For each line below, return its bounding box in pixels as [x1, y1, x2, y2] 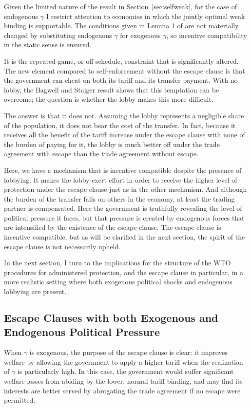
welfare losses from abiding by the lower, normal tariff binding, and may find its [4, 376, 243, 386]
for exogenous [120, 30, 161, 40]
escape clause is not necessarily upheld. [4, 241, 121, 251]
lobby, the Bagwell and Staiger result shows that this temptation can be [4, 84, 219, 94]
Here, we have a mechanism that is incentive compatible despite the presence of [4, 165, 242, 175]
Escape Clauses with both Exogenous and [4, 310, 218, 325]
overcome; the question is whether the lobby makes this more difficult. [4, 94, 213, 104]
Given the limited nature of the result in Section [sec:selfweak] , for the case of [4, 1, 237, 11]
